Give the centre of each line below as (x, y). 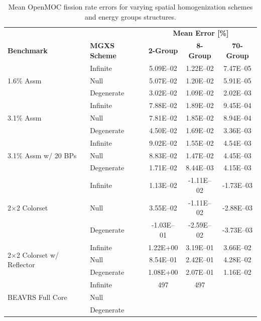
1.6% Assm (25, 80)
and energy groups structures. (130, 16)
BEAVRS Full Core (37, 297)
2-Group (163, 50)
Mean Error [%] (201, 33)
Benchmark (28, 50)
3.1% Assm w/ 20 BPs (42, 155)
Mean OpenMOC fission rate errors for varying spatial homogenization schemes (130, 7)
